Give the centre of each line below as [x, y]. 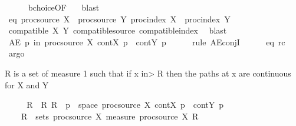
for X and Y [27, 84]
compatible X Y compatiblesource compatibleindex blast [118, 30]
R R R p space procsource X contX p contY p [125, 105]
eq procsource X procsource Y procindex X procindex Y [119, 19]
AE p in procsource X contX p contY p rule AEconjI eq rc [147, 42]
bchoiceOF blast [64, 7]
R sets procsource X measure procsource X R [110, 116]
